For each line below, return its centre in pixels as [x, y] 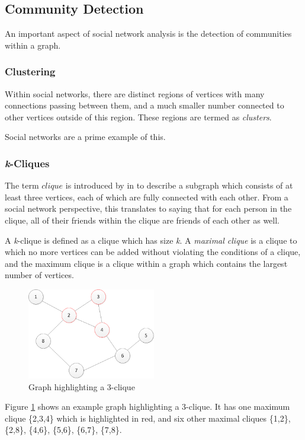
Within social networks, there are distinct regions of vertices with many [135, 93]
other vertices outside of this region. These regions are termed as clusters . [138, 117]
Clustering [30, 71]
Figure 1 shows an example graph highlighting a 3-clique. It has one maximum [147, 406]
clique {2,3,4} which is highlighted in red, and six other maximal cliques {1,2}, [148, 418]
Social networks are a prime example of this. [85, 137]
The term [22, 185]
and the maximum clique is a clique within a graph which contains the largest [146, 263]
